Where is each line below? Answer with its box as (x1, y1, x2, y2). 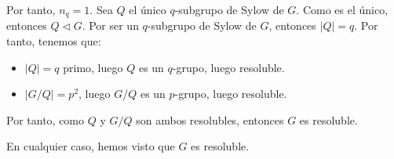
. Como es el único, (296, 2, 389, 17)
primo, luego (63, 59, 123, 75)
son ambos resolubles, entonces (136, 111, 284, 128)
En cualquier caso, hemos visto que (6, 138, 175, 154)
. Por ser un (82, 17, 139, 34)
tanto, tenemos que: (6, 33, 101, 49)
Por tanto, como (6, 111, 85, 128)
